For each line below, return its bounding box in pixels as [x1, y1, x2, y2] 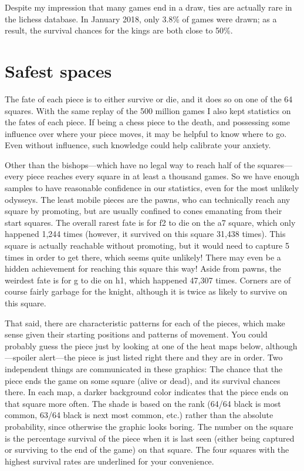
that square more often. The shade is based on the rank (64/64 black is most [5, 397, 281, 409]
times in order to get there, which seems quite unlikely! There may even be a [5, 250, 281, 263]
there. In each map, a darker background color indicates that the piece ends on [5, 386, 289, 398]
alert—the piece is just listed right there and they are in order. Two [39, 351, 283, 363]
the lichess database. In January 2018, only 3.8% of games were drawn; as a [5, 12, 277, 25]
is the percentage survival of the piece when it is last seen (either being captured [5, 432, 295, 444]
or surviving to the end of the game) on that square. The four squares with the [5, 443, 289, 456]
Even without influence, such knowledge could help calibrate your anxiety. [5, 139, 271, 151]
